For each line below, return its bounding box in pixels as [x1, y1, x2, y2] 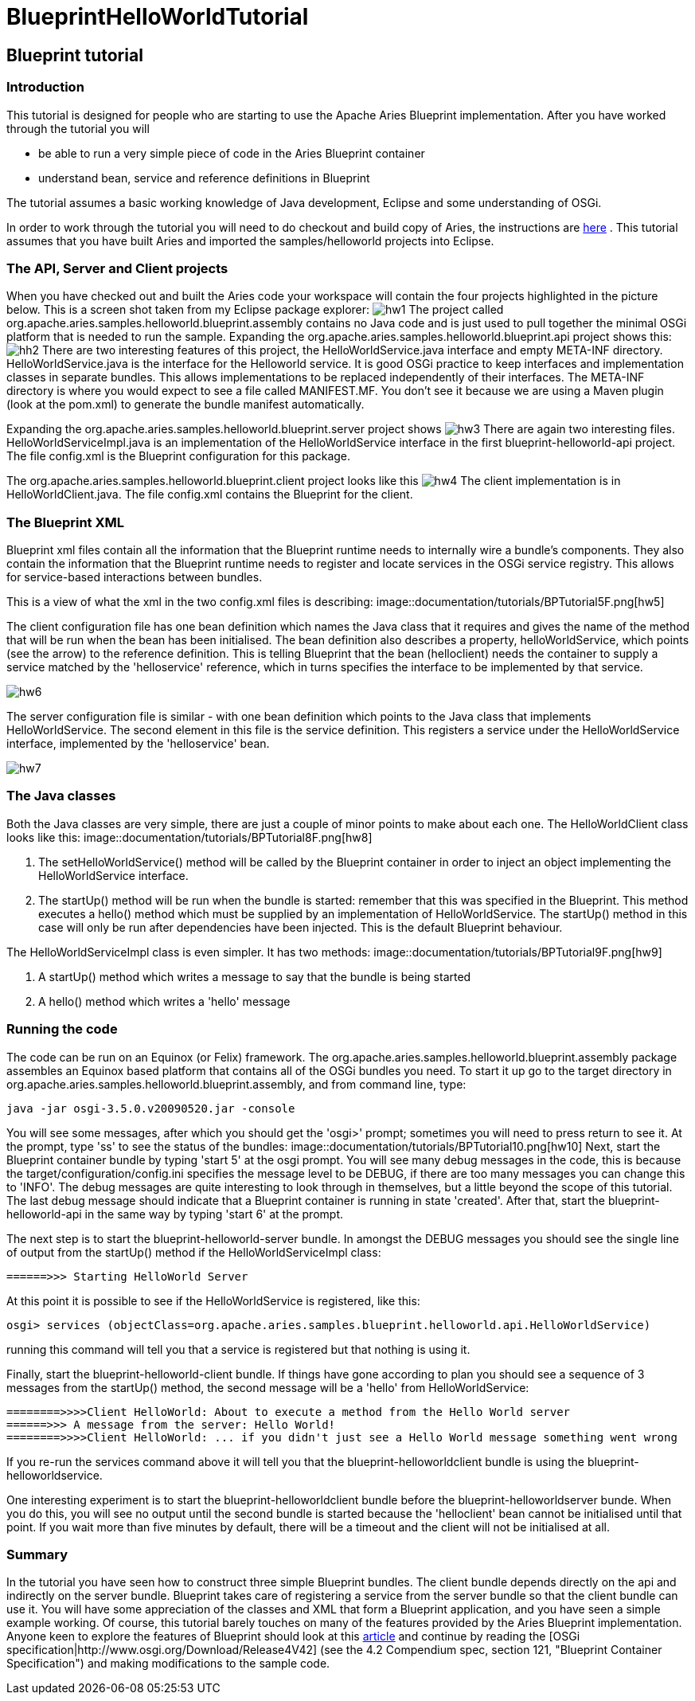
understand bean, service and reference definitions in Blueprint [38, 170, 370, 185]
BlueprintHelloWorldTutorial [6, 3, 309, 30]
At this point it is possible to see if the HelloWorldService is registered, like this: [6, 1293, 420, 1308]
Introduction [6, 79, 84, 96]
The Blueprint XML [6, 514, 125, 530]
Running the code [6, 1021, 118, 1038]
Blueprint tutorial [6, 45, 143, 65]
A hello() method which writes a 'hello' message [38, 994, 291, 1008]
